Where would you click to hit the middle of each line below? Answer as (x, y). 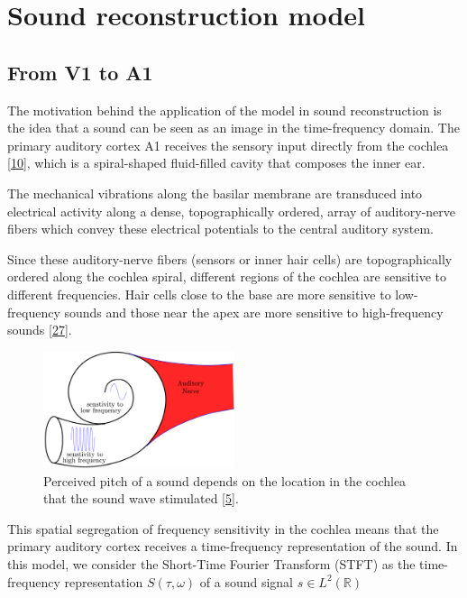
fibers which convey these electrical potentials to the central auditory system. (221, 229)
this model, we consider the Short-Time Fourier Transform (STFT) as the (211, 564)
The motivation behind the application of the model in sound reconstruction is (224, 110)
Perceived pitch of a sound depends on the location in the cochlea (225, 480)
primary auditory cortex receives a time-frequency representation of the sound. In (233, 546)
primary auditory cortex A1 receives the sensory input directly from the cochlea (228, 145)
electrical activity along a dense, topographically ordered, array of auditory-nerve (232, 211)
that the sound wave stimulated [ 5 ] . (141, 498)
